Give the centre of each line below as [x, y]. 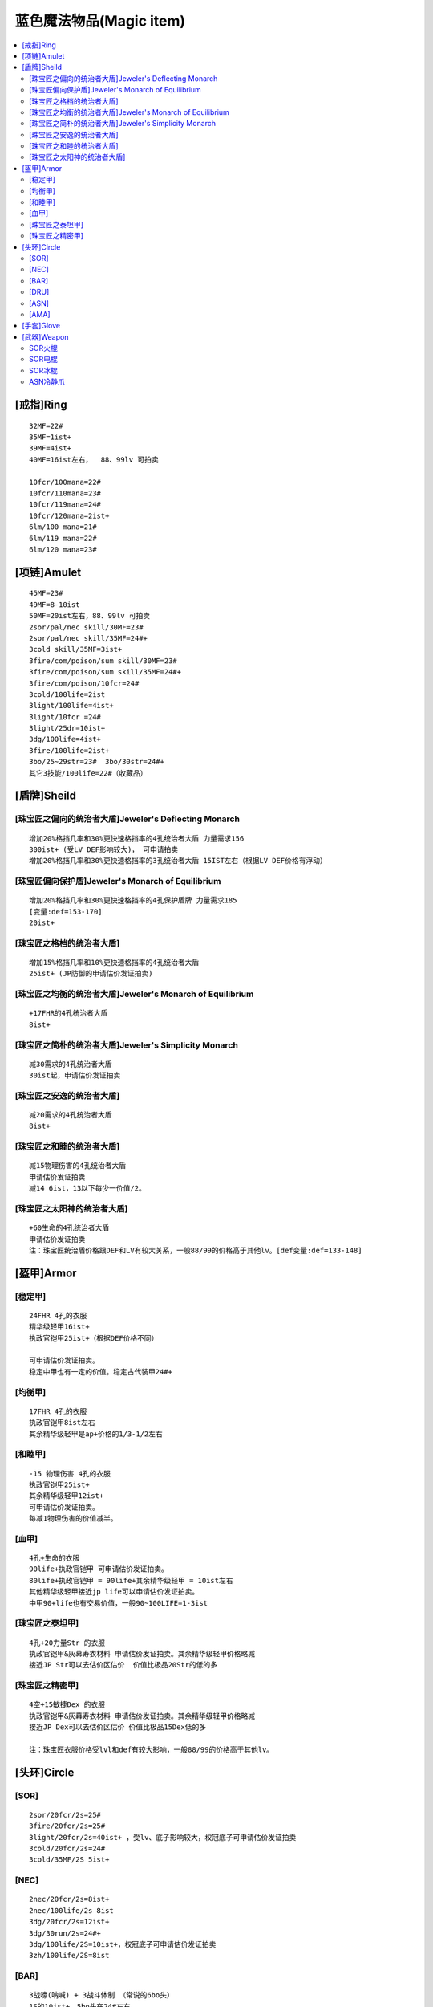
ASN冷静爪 [47, 382]
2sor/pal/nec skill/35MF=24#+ [89, 638]
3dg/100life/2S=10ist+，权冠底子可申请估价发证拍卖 [123, 1944]
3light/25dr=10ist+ [67, 728]
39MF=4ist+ [51, 448]
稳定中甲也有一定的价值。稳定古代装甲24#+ [101, 1372]
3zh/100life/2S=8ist [69, 1956]
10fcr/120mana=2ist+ [69, 515]
